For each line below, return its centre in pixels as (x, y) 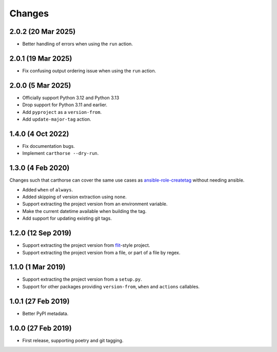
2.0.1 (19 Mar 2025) (41, 58)
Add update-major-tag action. (57, 119)
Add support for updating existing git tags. (67, 219)
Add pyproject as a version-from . (62, 112)
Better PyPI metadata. (45, 314)
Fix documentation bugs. (49, 146)
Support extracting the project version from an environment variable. (95, 204)
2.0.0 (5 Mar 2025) (40, 85)
